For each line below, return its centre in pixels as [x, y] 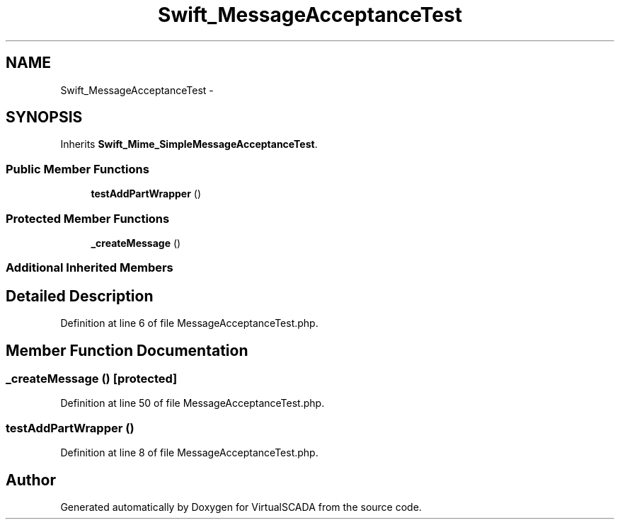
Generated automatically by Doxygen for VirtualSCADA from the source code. [241, 507]
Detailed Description [80, 296]
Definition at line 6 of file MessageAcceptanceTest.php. [189, 323]
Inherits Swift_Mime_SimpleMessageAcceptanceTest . [189, 144]
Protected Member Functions [88, 218]
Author [31, 480]
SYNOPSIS [44, 117]
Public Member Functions [77, 169]
